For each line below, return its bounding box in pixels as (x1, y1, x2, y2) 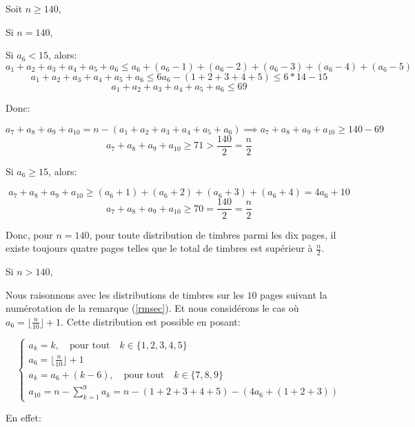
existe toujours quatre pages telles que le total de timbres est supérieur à (6, 241, 313, 255)
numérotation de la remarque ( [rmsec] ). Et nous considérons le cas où (6, 301, 299, 315)
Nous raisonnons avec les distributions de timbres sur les (6, 287, 244, 301)
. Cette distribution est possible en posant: (61, 314, 241, 328)
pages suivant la (260, 287, 327, 301)
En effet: (6, 410, 41, 425)
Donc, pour (6, 227, 53, 241)
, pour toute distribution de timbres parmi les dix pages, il (89, 227, 336, 241)
